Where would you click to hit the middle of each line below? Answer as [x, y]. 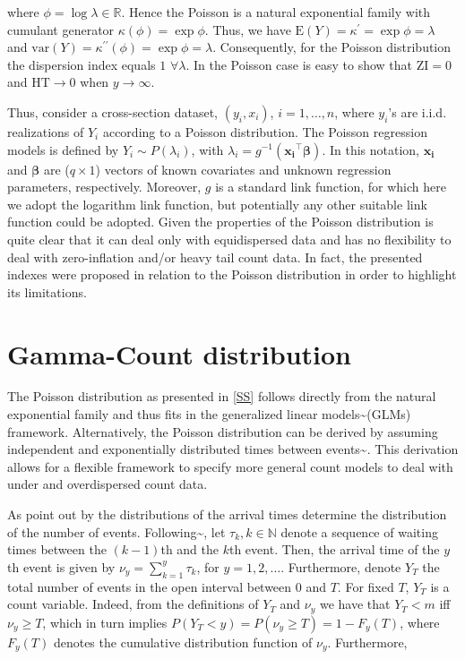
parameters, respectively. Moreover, [104, 187]
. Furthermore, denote [341, 566]
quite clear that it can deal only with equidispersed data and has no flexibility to [229, 239]
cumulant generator [61, 29]
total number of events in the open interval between [150, 586]
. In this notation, [370, 149]
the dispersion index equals [82, 64]
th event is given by [61, 566]
